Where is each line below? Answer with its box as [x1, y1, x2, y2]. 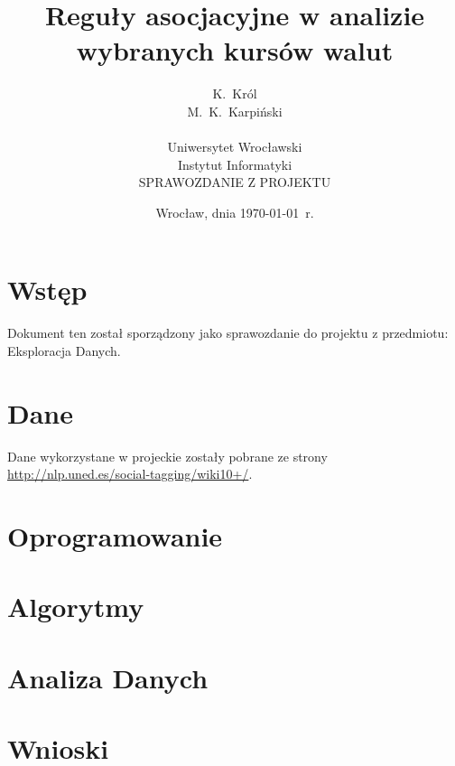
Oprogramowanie [7, 518, 223, 555]
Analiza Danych [7, 659, 209, 696]
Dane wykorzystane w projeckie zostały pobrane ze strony [7, 446, 328, 465]
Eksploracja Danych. [7, 341, 121, 360]
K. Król [212, 84, 257, 103]
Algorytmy [7, 588, 144, 625]
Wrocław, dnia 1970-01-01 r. [155, 202, 314, 221]
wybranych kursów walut [76, 32, 394, 69]
